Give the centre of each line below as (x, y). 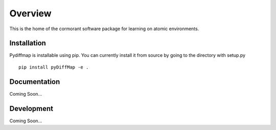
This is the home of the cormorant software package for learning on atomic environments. (104, 29)
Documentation (35, 82)
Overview (30, 13)
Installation (28, 43)
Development (31, 108)
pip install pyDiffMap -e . (54, 67)
